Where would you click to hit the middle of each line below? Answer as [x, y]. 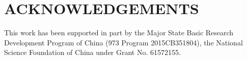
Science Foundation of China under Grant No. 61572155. [92, 52]
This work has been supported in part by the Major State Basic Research [119, 33]
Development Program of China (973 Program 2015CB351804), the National [123, 42]
